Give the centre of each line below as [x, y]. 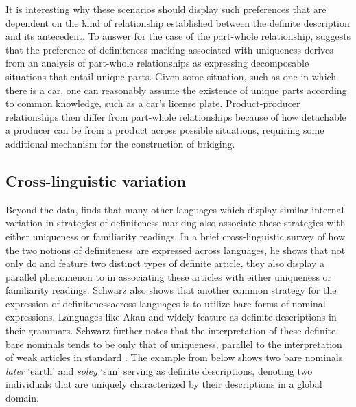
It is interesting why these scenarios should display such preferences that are [166, 9]
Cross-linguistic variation [96, 180]
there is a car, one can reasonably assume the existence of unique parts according [176, 90]
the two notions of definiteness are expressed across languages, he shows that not [176, 249]
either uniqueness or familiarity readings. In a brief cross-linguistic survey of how [176, 236]
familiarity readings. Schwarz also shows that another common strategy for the [171, 290]
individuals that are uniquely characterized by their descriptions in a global [164, 384]
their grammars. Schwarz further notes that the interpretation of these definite [171, 330]
